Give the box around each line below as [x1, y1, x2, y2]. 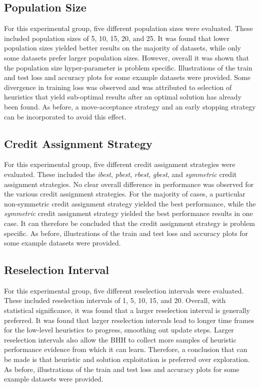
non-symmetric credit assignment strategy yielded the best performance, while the [4, 198, 256, 208]
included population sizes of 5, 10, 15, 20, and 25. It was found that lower [4, 32, 230, 43]
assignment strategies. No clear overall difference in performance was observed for [4, 178, 254, 189]
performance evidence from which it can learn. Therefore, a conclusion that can [4, 344, 247, 354]
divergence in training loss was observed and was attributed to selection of [4, 81, 232, 92]
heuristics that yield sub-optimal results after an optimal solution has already [4, 91, 241, 102]
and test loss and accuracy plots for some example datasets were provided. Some [4, 72, 250, 82]
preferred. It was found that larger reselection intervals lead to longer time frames [4, 314, 254, 325]
